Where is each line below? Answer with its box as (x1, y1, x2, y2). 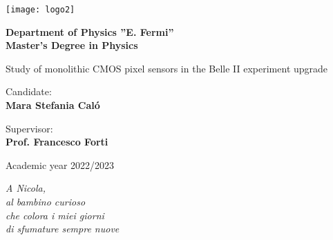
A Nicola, (6, 181, 46, 195)
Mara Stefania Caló (6, 98, 100, 112)
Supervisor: (6, 121, 53, 135)
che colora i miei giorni (6, 208, 104, 222)
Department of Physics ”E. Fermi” (6, 24, 174, 39)
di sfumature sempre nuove (6, 221, 120, 236)
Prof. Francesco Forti (6, 134, 108, 149)
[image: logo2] (6, 5, 75, 14)
